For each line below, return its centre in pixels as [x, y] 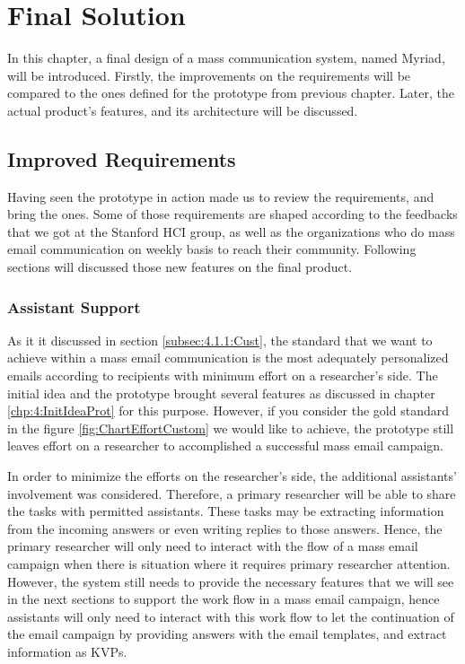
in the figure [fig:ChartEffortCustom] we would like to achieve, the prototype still [231, 428]
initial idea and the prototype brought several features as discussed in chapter [221, 393]
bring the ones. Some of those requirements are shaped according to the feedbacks [232, 214]
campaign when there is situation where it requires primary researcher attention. [229, 564]
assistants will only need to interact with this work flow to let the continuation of [231, 616]
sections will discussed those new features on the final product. [180, 267]
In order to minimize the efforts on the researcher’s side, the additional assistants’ [232, 476]
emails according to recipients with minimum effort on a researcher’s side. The [223, 376]
